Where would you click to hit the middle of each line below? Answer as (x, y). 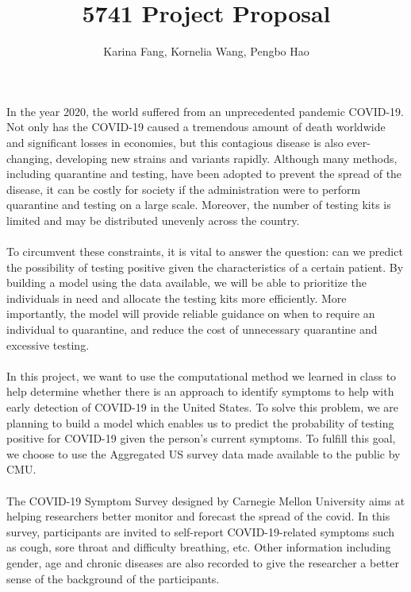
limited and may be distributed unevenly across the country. (153, 220)
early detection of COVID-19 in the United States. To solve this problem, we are (203, 407)
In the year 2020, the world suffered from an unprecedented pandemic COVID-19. (205, 111)
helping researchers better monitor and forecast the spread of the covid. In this (198, 516)
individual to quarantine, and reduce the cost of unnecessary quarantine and (192, 329)
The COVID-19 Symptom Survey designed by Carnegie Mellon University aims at (206, 500)
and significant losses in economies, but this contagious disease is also (175, 142)
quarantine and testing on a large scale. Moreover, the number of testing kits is (199, 205)
